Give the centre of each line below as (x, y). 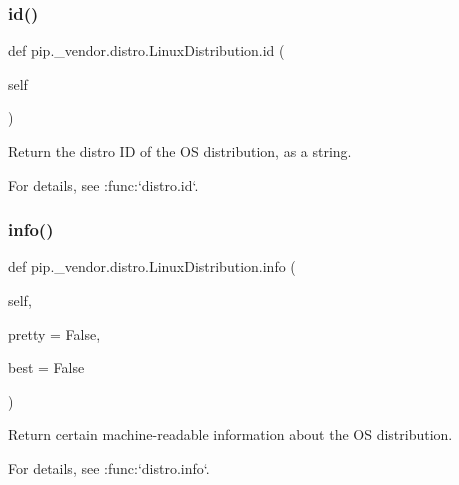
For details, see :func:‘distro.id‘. (103, 184)
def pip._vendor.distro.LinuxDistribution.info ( (152, 266)
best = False (46, 367)
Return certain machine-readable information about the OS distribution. (230, 434)
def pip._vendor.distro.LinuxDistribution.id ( (146, 50)
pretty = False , (54, 333)
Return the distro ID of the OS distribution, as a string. (180, 151)
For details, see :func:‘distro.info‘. (109, 467)
